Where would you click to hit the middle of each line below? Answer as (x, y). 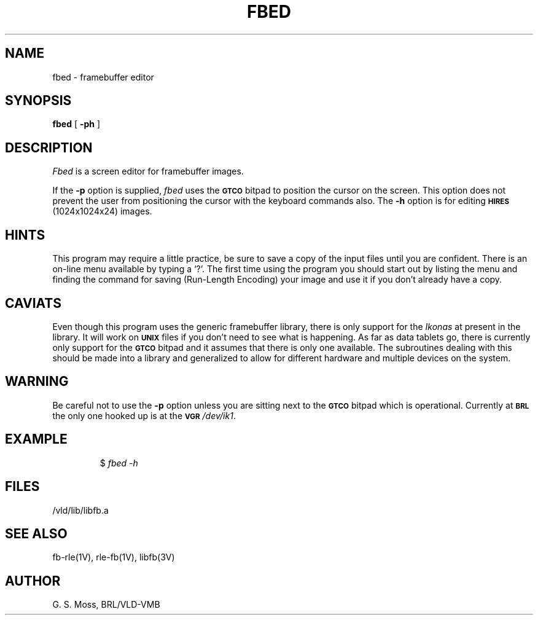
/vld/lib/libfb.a (80, 510)
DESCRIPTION (49, 147)
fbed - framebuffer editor (103, 77)
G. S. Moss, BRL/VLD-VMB (106, 605)
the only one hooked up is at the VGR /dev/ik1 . (144, 415)
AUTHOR (33, 581)
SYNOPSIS (38, 101)
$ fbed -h (119, 463)
